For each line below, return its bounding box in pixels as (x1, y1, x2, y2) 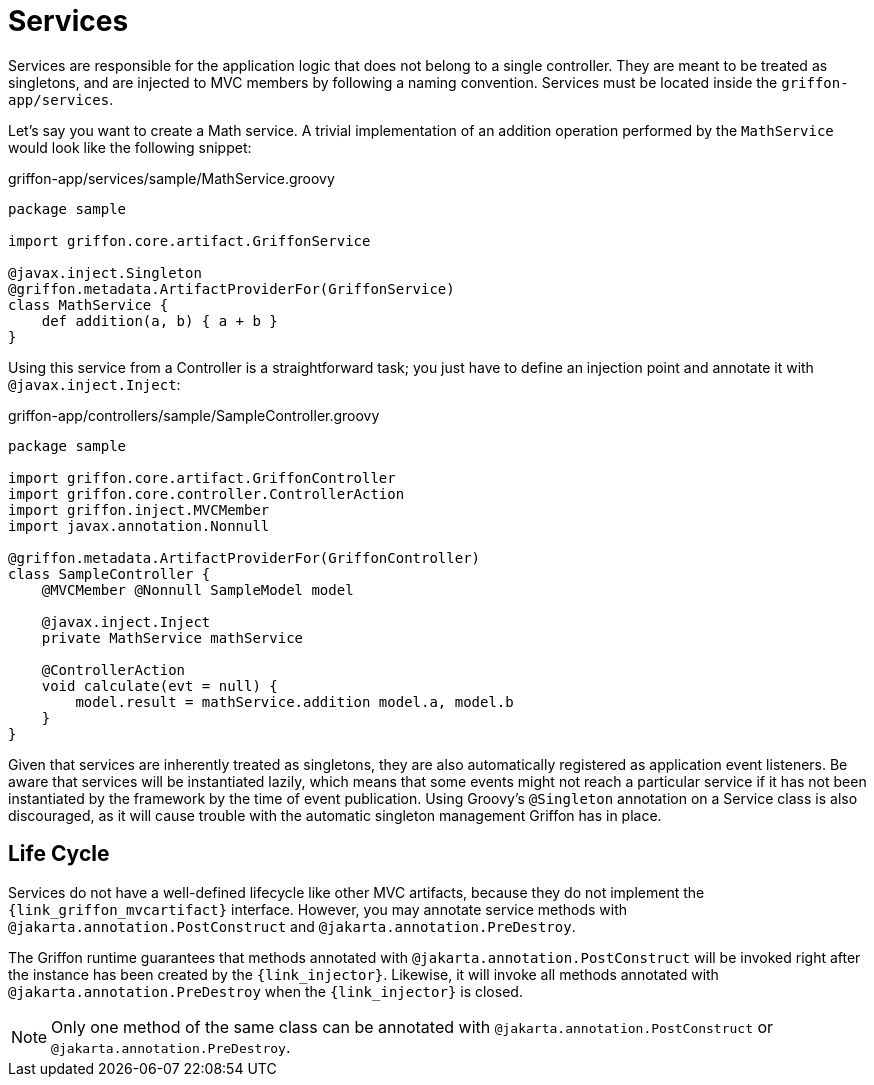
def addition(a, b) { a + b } (41, 312, 278, 329)
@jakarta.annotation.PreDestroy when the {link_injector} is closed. (8, 982, 523, 1000)
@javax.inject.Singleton (8, 264, 202, 281)
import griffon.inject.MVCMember (8, 501, 270, 518)
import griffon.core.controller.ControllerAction (8, 485, 405, 502)
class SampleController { (8, 565, 211, 582)
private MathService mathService (41, 629, 304, 646)
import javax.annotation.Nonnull (8, 517, 270, 534)
